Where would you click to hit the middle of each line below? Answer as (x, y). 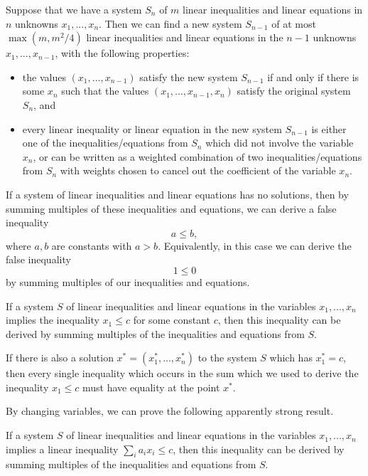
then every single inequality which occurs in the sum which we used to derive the (182, 373)
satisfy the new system (189, 76)
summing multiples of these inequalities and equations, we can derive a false (171, 208)
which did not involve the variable (280, 143)
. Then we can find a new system (171, 23)
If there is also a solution (60, 358)
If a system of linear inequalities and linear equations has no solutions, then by (177, 194)
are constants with (92, 245)
